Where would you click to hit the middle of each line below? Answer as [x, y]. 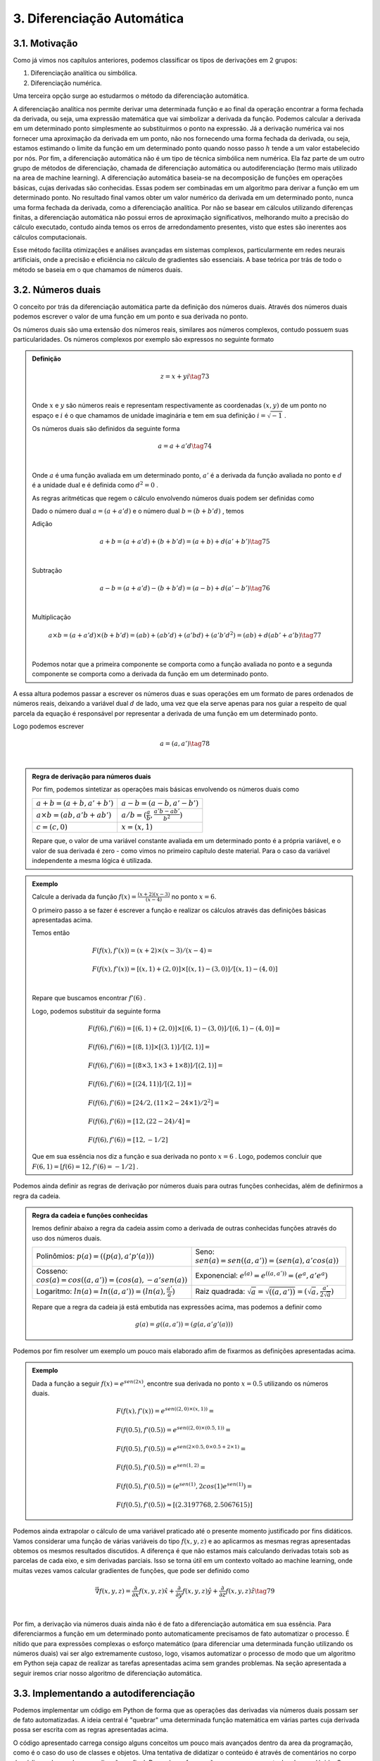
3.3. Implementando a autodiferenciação [104, 1693]
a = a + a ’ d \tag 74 [185, 446]
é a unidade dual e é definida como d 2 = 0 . [95, 485]
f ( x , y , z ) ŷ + [200, 1591]
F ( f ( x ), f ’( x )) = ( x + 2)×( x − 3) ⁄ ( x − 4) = [152, 950]
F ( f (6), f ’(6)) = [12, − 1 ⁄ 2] [128, 1140]
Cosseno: [52, 1271]
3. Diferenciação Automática [99, 18]
